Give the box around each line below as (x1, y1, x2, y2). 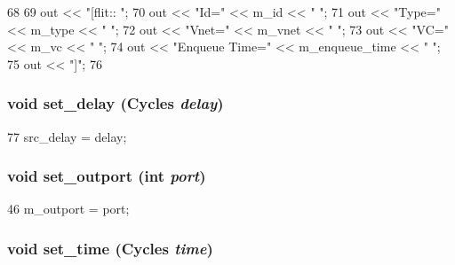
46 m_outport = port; (7, 199, 130, 218)
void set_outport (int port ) (7, 165, 206, 187)
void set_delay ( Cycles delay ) (7, 92, 224, 114)
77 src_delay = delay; (7, 127, 127, 145)
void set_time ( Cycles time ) (7, 237, 213, 259)
